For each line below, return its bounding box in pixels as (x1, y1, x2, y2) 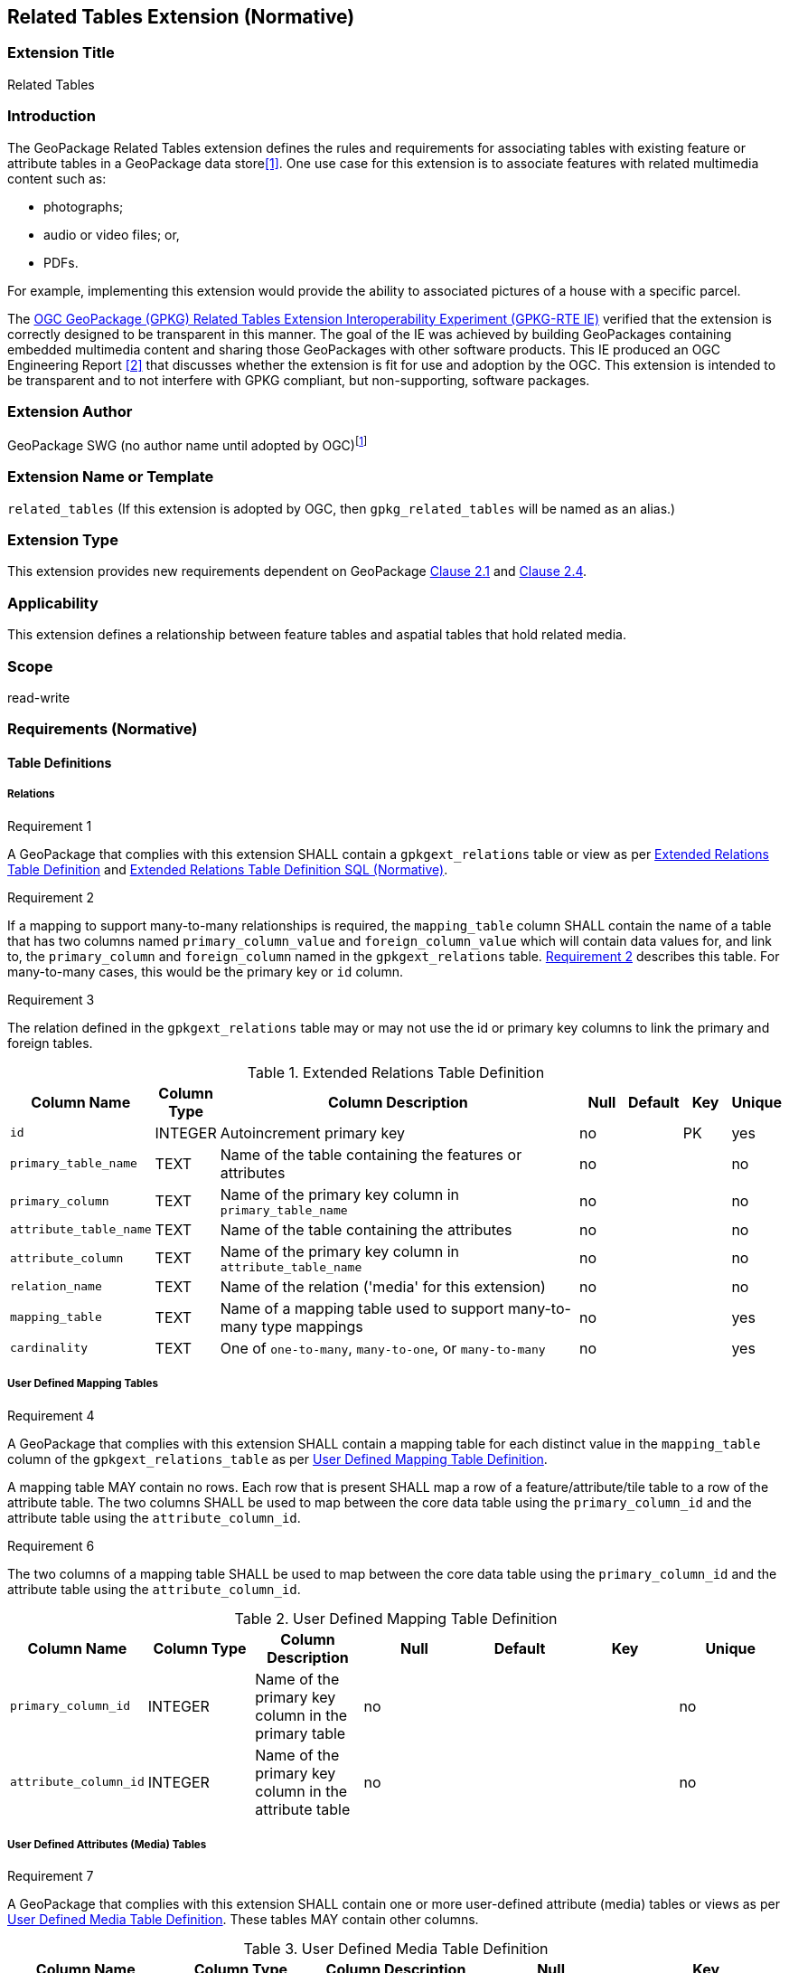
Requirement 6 (7, 1537, 95, 1553)
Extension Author (7, 401, 133, 420)
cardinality (10, 1341, 89, 1355)
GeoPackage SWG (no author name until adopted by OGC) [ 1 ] (7, 435, 368, 453)
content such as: (7, 170, 107, 186)
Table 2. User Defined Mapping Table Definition (234, 1609, 558, 1628)
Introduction (7, 107, 96, 126)
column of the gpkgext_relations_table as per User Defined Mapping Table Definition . (7, 1450, 548, 1467)
